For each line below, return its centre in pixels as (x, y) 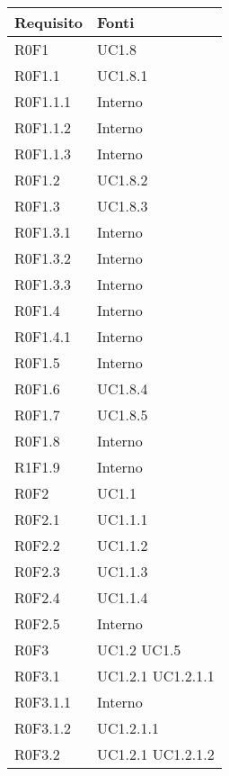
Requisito (49, 22)
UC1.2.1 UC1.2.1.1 (156, 676)
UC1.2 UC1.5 (139, 650)
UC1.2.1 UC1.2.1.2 (156, 754)
